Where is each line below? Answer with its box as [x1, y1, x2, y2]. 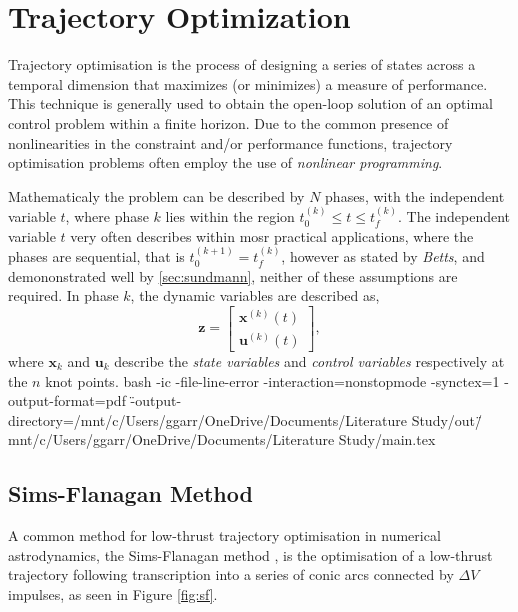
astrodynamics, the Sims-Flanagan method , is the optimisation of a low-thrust [8, 544, 493, 565]
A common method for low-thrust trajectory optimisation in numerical [8, 525, 441, 546]
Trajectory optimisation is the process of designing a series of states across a [8, 54, 476, 75]
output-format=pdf [8, 390, 126, 411]
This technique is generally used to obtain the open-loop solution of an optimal [8, 93, 493, 114]
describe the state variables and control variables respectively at [114, 350, 505, 371]
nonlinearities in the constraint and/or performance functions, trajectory [8, 132, 453, 153]
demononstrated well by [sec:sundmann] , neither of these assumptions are [8, 265, 458, 286]
